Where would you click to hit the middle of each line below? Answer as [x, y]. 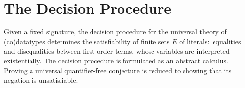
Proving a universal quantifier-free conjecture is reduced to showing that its [118, 70]
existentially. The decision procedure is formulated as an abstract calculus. [116, 60]
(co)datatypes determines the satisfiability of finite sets [87, 41]
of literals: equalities [210, 41]
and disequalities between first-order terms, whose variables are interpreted [117, 51]
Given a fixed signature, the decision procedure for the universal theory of [115, 32]
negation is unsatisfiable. [41, 80]
